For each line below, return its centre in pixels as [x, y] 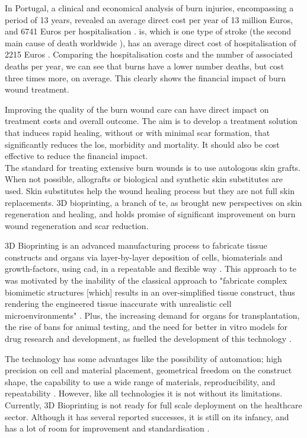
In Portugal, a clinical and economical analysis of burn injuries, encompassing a [149, 8]
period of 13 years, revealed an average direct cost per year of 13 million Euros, [149, 19]
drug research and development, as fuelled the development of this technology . [148, 339]
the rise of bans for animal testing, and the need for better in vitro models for [146, 327]
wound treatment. [37, 89]
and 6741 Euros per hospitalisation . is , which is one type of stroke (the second [148, 31]
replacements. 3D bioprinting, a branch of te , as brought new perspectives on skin [153, 202]
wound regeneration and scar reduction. [77, 225]
